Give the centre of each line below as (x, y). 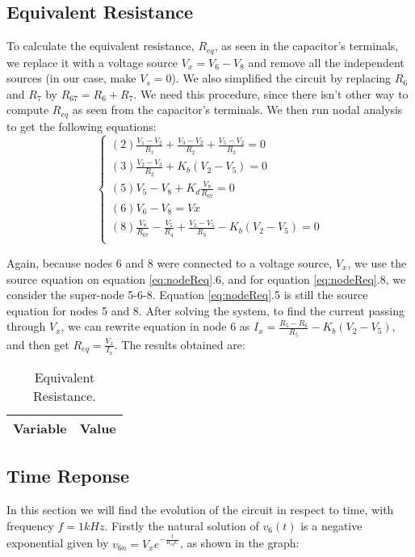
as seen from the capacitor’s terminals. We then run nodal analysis (237, 110)
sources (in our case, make (71, 78)
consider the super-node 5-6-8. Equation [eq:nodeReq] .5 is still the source (187, 295)
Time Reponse (68, 476)
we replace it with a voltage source (92, 62)
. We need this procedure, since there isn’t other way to (271, 93)
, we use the (377, 262)
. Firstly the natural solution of (182, 525)
